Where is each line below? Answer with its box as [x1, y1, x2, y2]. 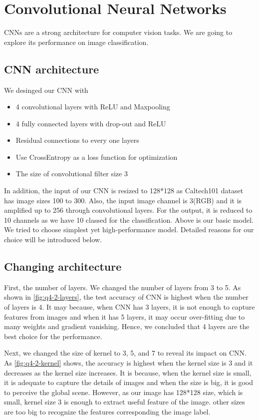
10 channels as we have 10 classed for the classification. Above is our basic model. [4, 214, 254, 225]
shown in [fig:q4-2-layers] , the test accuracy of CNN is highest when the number [4, 292, 249, 302]
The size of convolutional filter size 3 [15, 168, 128, 179]
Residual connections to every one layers [15, 135, 139, 145]
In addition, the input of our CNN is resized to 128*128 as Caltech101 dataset [4, 185, 244, 196]
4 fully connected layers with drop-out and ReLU [15, 118, 166, 128]
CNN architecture [4, 61, 99, 76]
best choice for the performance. [4, 331, 102, 341]
